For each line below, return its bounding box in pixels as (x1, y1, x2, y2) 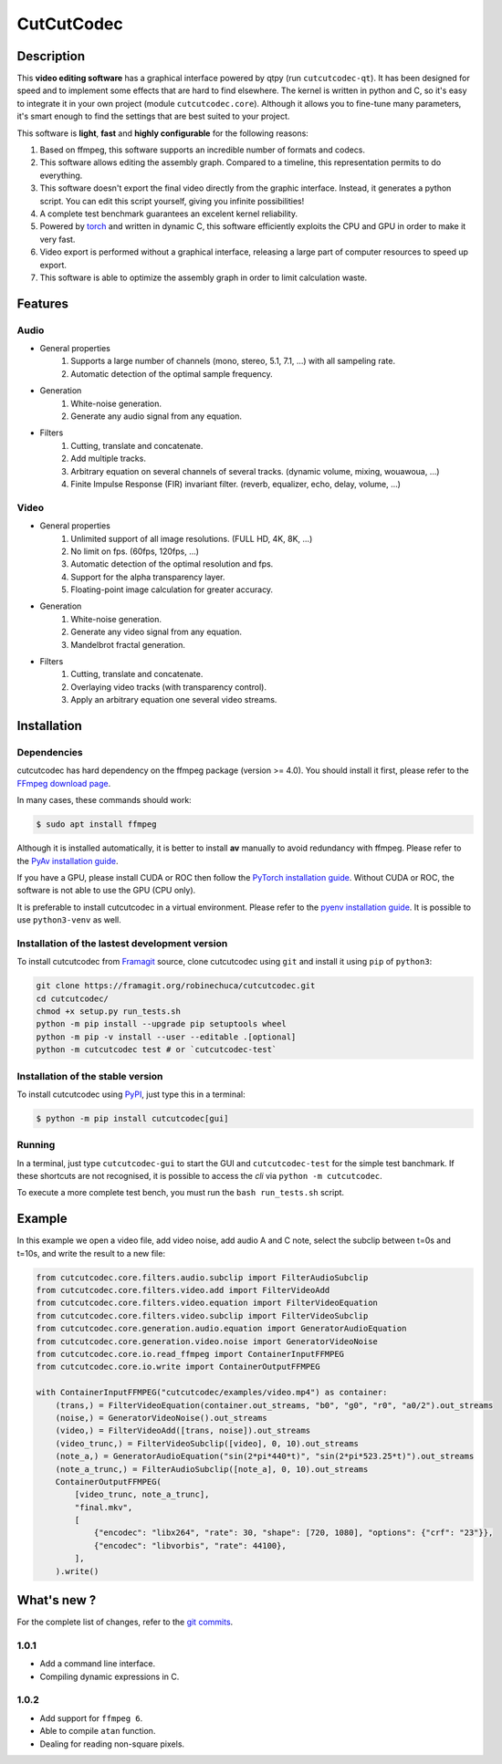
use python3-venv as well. (16, 914, 122, 925)
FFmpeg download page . (16, 778, 111, 788)
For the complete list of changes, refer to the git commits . (16, 1616, 234, 1628)
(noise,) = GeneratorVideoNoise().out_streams (55, 1413, 268, 1423)
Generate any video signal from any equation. (70, 626, 242, 638)
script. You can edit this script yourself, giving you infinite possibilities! (39, 195, 305, 206)
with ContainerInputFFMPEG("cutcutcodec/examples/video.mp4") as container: (36, 1387, 388, 1398)
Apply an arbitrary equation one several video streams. (70, 694, 277, 705)
